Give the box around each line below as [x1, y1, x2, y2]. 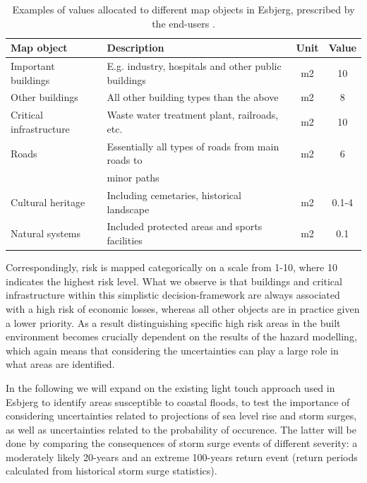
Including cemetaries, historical [107, 188, 241, 203]
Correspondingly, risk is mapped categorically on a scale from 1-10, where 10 [6, 260, 337, 275]
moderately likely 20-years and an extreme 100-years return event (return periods [6, 449, 358, 464]
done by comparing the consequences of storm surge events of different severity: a [6, 436, 358, 451]
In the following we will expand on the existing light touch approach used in [6, 380, 335, 395]
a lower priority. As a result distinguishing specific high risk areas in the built [6, 315, 341, 330]
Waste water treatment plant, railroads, [107, 107, 279, 122]
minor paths [107, 170, 160, 185]
